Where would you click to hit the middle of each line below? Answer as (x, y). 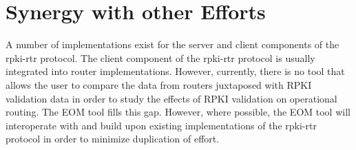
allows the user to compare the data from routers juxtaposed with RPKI (159, 84)
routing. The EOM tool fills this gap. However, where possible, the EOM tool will (178, 112)
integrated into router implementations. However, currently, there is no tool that (175, 71)
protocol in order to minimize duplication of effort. (113, 139)
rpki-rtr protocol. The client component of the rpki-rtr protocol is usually (160, 57)
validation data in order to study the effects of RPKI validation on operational (171, 98)
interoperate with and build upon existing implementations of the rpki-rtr (161, 125)
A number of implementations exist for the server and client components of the (172, 44)
